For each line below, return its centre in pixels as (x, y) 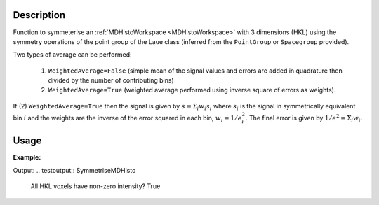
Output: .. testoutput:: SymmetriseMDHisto (74, 170)
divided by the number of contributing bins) (111, 80)
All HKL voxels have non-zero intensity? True (95, 186)
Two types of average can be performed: (73, 55)
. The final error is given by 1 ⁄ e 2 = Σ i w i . (304, 118)
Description (39, 15)
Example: (27, 157)
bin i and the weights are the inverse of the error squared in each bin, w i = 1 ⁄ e (127, 119)
